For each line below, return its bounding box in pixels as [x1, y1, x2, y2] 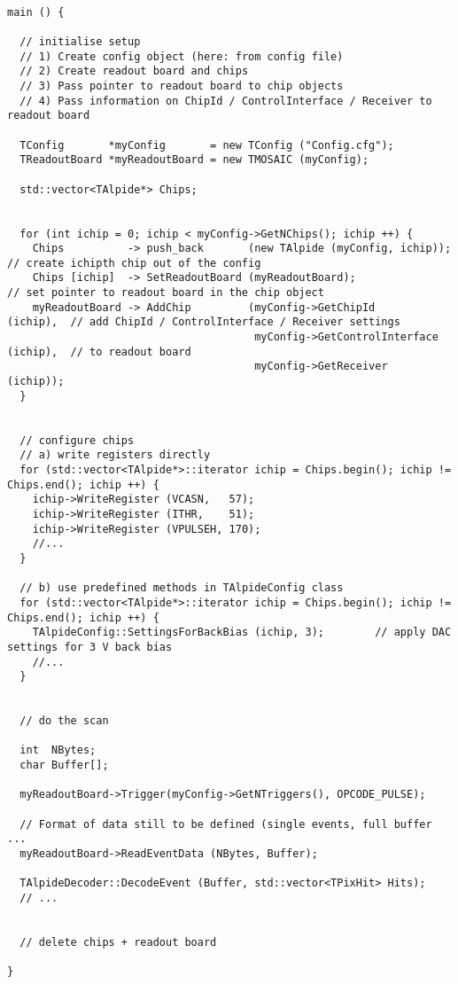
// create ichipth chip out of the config [7, 256, 261, 269]
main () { [7, 5, 65, 19]
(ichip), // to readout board [7, 345, 191, 358]
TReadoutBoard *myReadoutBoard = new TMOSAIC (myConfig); [19, 153, 369, 167]
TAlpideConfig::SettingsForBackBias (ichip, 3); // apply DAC [32, 626, 452, 639]
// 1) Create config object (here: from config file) [19, 50, 344, 63]
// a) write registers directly [19, 449, 211, 462]
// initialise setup [19, 35, 141, 48]
